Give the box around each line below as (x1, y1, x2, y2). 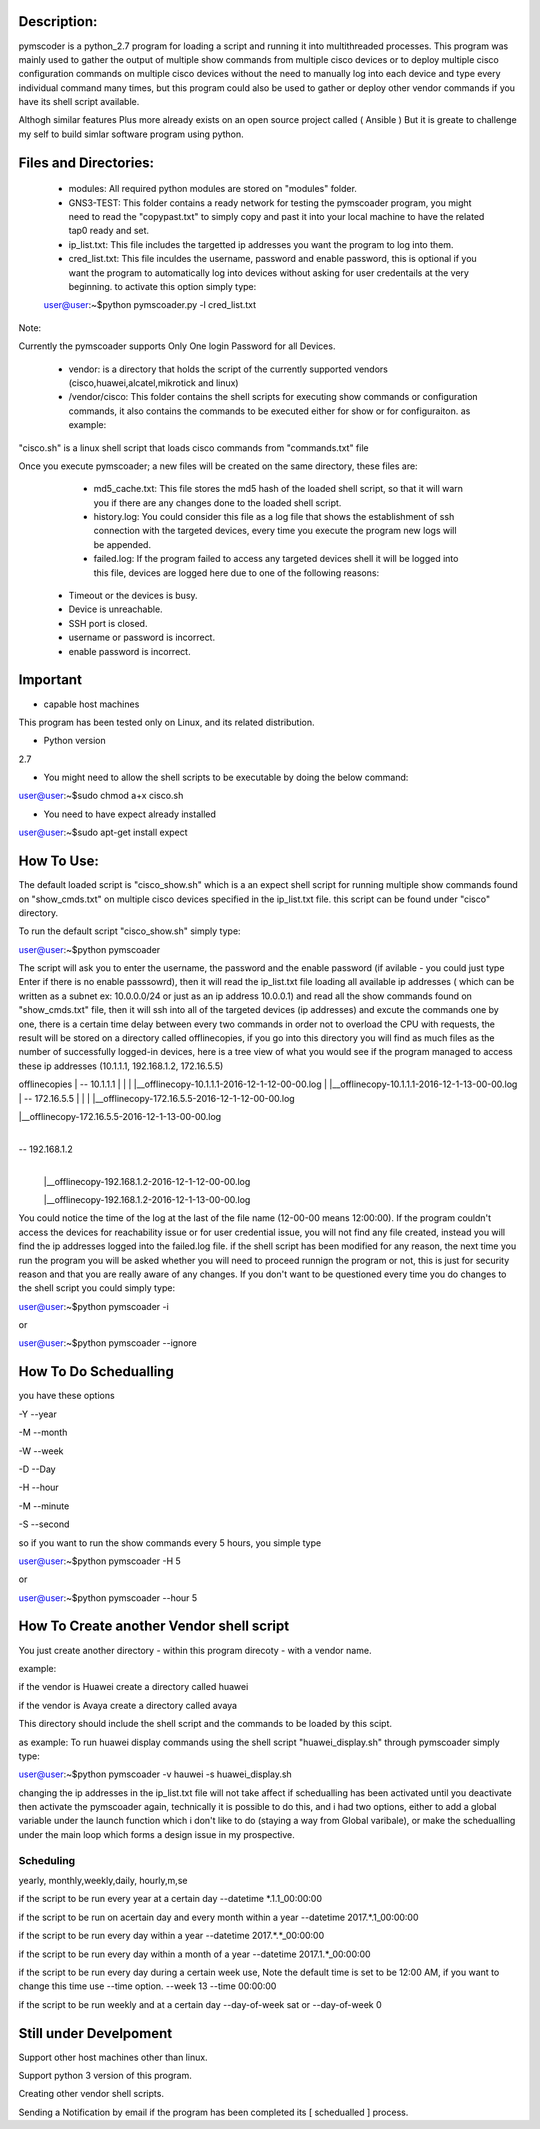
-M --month (18, 1426, 68, 1439)
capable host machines (43, 698, 140, 710)
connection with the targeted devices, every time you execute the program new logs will (93, 525, 457, 537)
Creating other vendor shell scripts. (18, 2088, 165, 2100)
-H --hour (18, 1481, 59, 1494)
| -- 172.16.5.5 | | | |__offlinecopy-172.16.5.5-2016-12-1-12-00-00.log (18, 1092, 295, 1104)
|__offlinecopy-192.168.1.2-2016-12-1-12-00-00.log (43, 1175, 251, 1187)
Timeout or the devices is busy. (68, 590, 199, 602)
